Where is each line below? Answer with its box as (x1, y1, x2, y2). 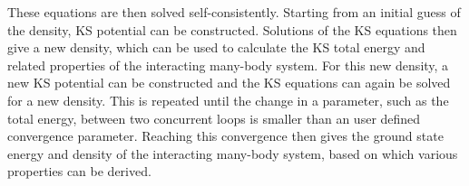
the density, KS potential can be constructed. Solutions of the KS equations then (7, 20, 457, 39)
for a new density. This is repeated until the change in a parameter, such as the (7, 90, 449, 109)
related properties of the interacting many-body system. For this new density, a (7, 55, 449, 74)
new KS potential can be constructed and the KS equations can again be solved (7, 73, 451, 92)
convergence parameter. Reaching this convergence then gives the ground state (7, 126, 444, 145)
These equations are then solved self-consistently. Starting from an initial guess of (7, 3, 461, 21)
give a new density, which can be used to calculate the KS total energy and (7, 38, 425, 57)
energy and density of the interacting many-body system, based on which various (7, 144, 458, 163)
